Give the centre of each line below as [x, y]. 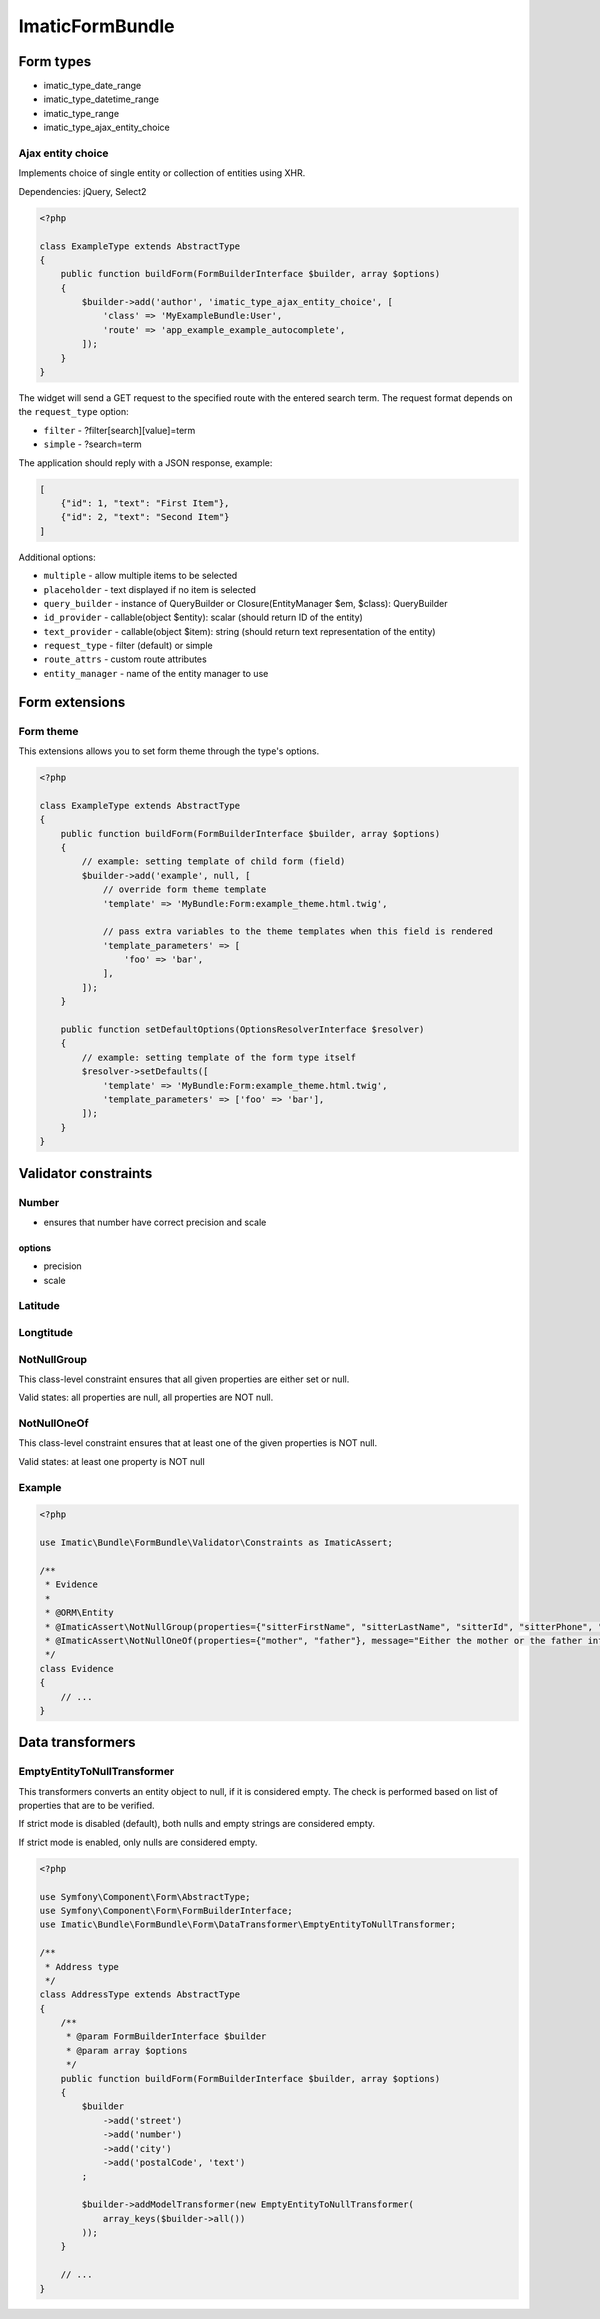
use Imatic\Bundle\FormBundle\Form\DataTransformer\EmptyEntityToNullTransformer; [248, 1924]
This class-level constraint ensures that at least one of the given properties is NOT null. [198, 1443]
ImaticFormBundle [96, 26]
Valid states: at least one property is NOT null [111, 1461]
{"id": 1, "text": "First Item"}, [145, 503]
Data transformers [77, 1742]
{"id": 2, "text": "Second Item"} [145, 517]
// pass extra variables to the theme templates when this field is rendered [298, 931]
